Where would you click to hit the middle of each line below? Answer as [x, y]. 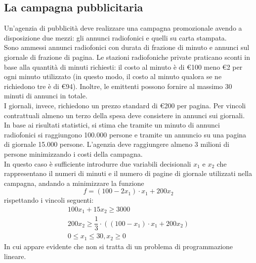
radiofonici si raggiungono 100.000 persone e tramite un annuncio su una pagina [125, 134]
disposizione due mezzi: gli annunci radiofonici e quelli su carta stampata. [115, 37]
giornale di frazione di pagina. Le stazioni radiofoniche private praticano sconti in [127, 57]
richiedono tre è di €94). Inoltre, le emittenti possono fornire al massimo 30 [118, 86]
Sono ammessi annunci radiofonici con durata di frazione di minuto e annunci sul [127, 47]
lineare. [15, 256]
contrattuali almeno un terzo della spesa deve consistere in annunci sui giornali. [125, 115]
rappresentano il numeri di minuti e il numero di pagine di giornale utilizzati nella [128, 173]
